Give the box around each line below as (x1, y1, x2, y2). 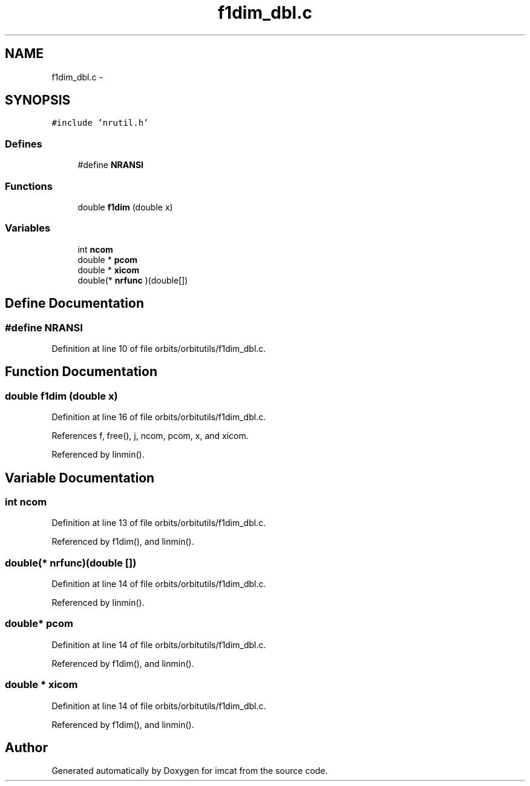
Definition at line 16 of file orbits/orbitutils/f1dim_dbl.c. (51, 412, 266, 423)
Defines (5, 137, 42, 150)
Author (5, 740, 48, 756)
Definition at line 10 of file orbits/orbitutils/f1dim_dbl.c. (51, 343, 266, 354)
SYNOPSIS (5, 93, 71, 108)
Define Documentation (5, 296, 144, 311)
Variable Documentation (5, 470, 155, 486)
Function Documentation (5, 364, 157, 380)
